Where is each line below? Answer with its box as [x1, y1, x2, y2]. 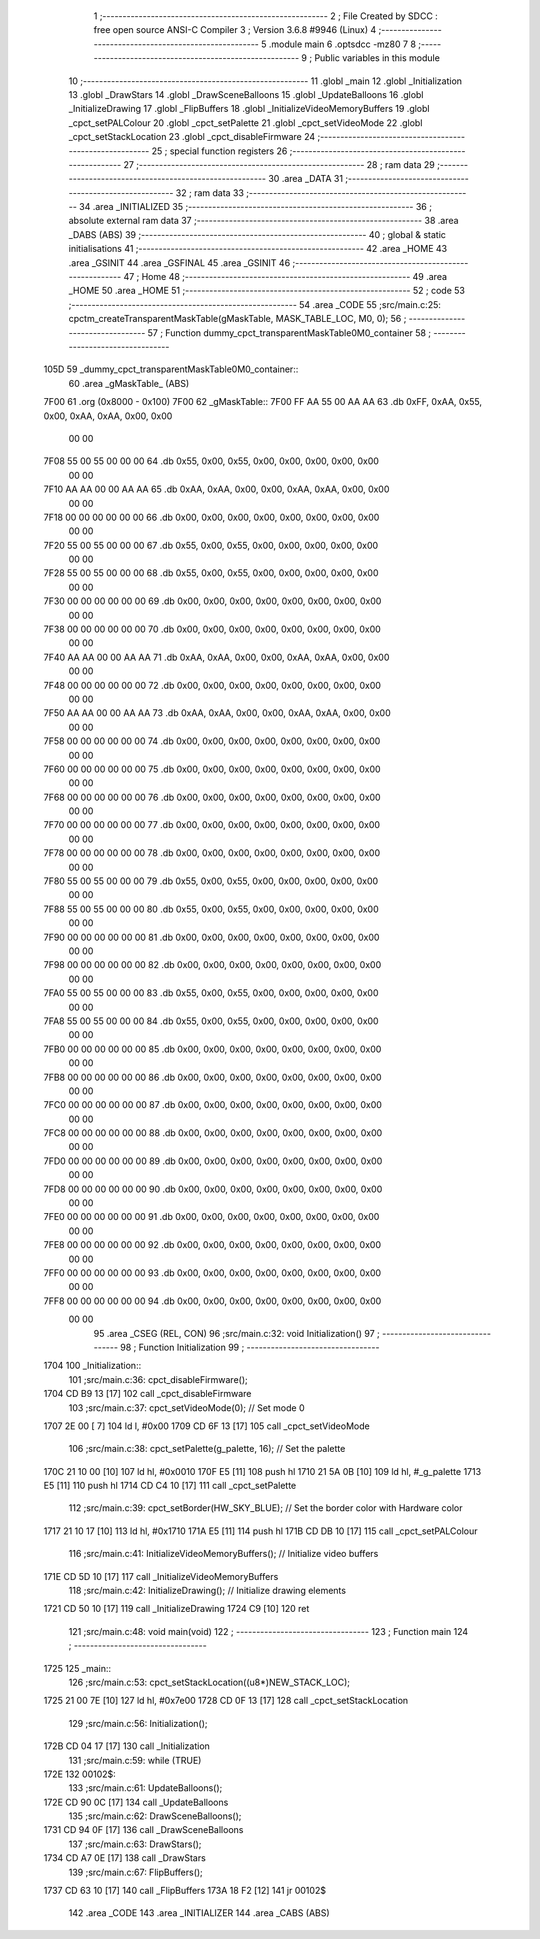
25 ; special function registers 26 [151, 145, 288, 157]
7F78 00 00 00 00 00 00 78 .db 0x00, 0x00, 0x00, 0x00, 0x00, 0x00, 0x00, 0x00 [43, 847, 380, 859]
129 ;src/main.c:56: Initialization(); [68, 1717, 209, 1729]
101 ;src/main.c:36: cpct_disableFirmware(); [68, 1373, 249, 1385]
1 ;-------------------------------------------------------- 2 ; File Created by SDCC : [93, 10, 439, 22]
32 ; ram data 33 [175, 186, 245, 199]
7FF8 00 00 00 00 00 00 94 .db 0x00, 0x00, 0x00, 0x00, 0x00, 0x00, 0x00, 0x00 [43, 1295, 382, 1307]
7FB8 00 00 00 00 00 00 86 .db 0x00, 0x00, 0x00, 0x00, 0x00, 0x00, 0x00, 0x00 [43, 1071, 382, 1083]
